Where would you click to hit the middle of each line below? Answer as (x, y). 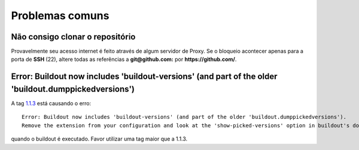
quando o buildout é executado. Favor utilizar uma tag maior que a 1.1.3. (99, 139)
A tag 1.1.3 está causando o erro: (51, 103)
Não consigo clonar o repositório (73, 37)
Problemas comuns (60, 16)
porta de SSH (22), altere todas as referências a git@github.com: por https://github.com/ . (124, 59)
